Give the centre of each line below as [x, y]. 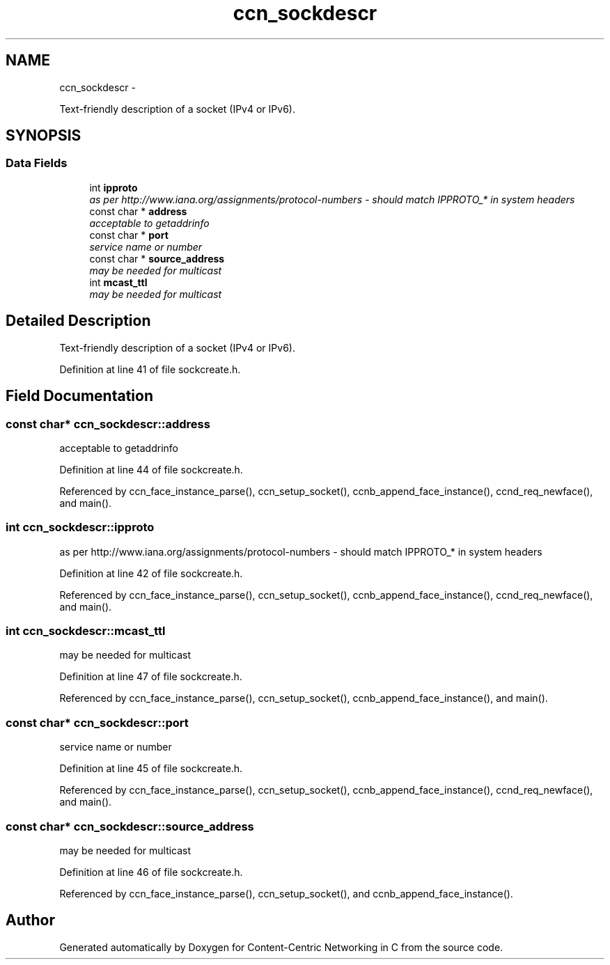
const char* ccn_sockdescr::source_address [130, 826]
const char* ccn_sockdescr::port [97, 722]
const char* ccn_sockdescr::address [108, 424]
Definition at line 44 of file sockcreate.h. [151, 469]
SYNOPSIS [44, 136]
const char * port [129, 235]
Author [30, 920]
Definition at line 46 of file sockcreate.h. [151, 872]
